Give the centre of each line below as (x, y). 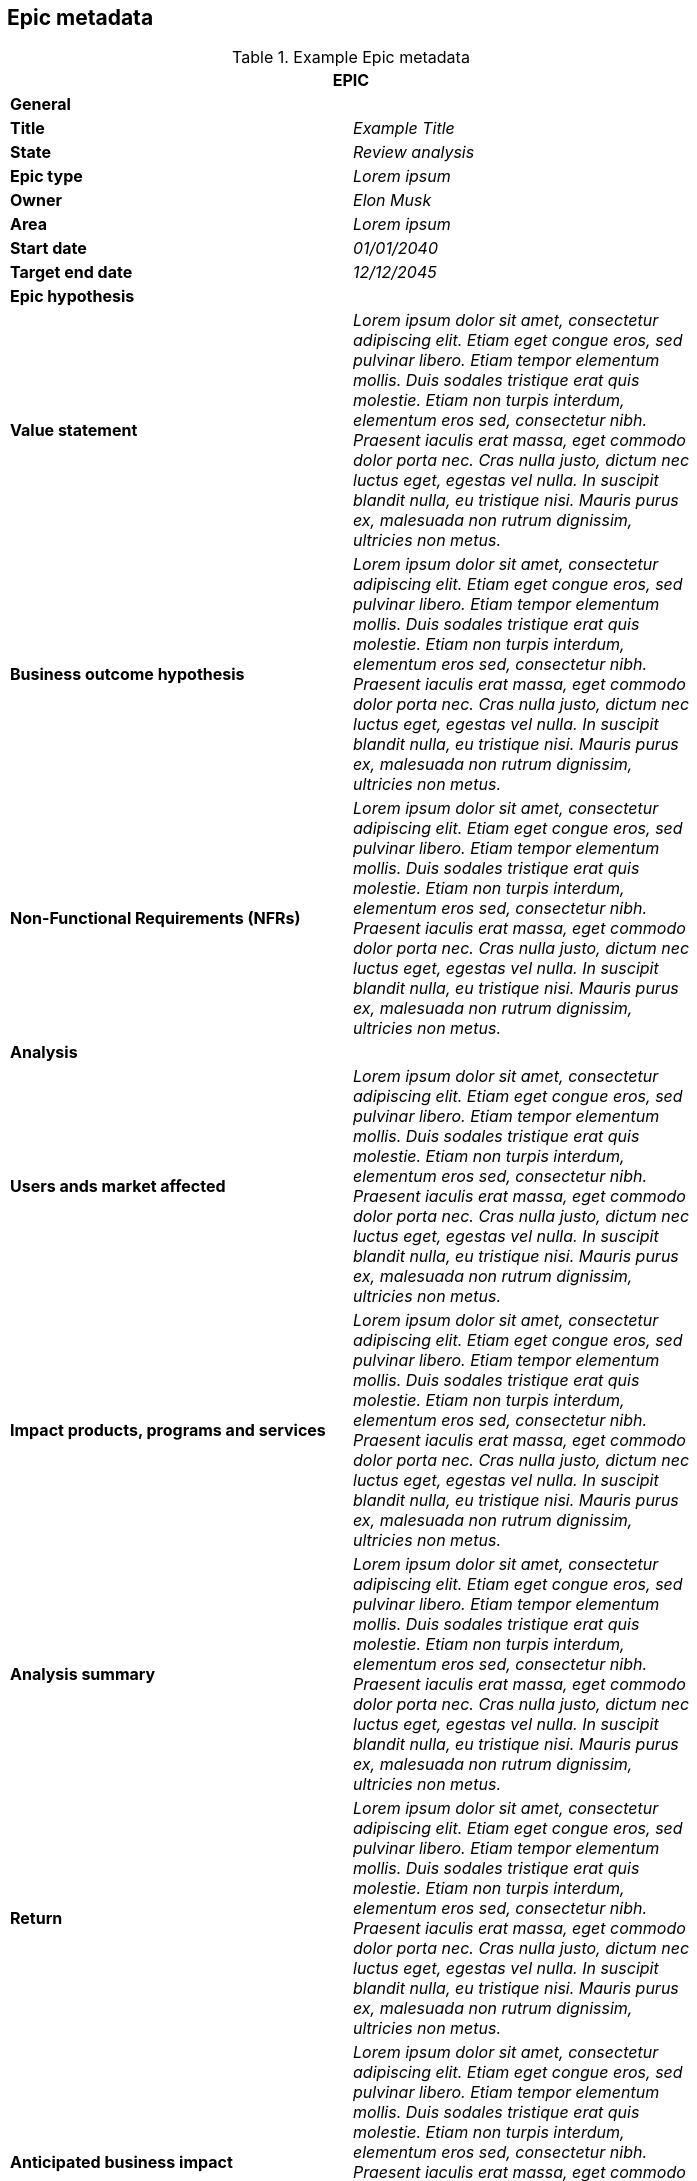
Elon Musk (392, 200)
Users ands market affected (118, 1186)
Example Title (404, 128)
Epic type (46, 176)
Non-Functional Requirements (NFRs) (155, 918)
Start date (48, 248)
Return (36, 1918)
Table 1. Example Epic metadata (351, 57)
